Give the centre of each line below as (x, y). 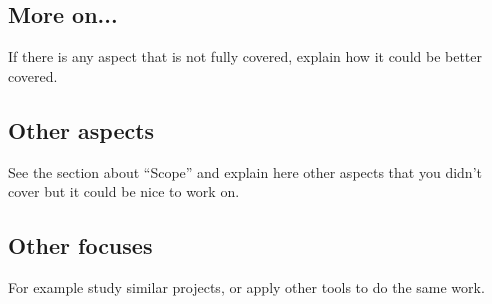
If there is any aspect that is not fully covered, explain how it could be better (245, 56)
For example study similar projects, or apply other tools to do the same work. (246, 286)
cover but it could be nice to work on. (124, 191)
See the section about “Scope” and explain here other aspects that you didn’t (245, 171)
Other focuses (80, 245)
